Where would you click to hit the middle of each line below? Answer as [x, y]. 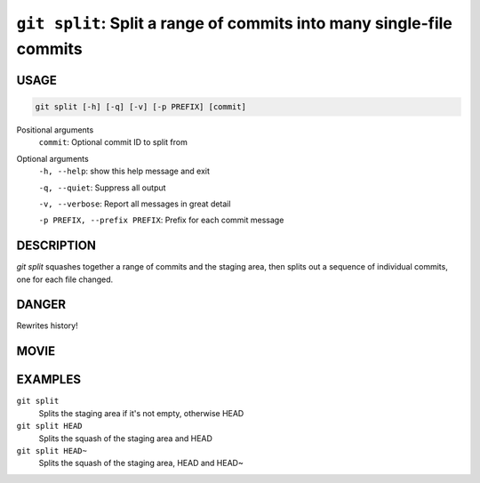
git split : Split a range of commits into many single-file [235, 23]
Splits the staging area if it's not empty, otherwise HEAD [141, 413]
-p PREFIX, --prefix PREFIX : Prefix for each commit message [161, 220]
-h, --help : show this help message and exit [124, 171]
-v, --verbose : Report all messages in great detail [135, 204]
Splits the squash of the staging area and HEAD [126, 438]
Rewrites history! [48, 326]
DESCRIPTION [56, 246]
